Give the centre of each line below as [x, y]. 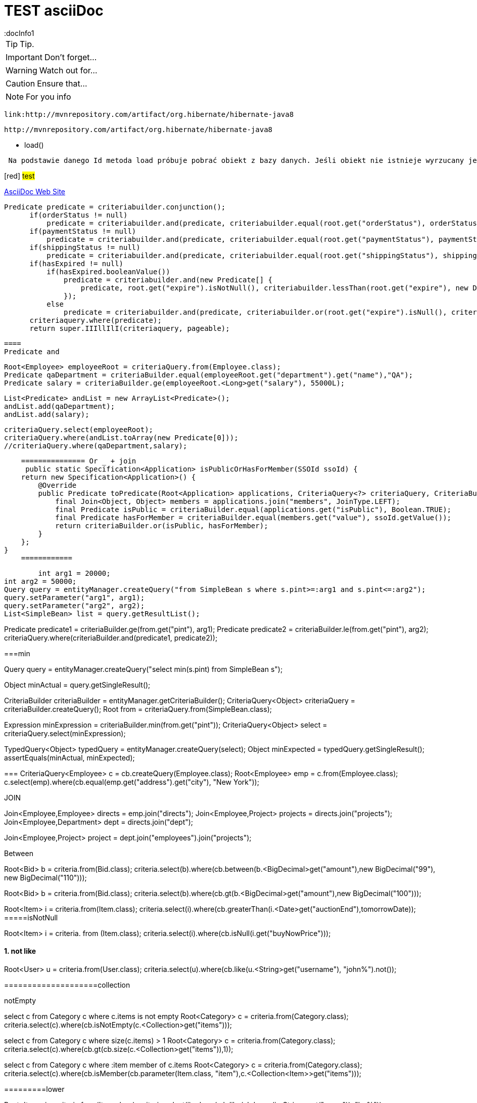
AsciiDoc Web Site [35, 191]
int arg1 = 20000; [74, 573]
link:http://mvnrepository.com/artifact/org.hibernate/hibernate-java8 [149, 114]
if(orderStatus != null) [79, 215]
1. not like [20, 951]
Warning [21, 70]
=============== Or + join [79, 461]
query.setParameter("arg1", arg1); [75, 597]
